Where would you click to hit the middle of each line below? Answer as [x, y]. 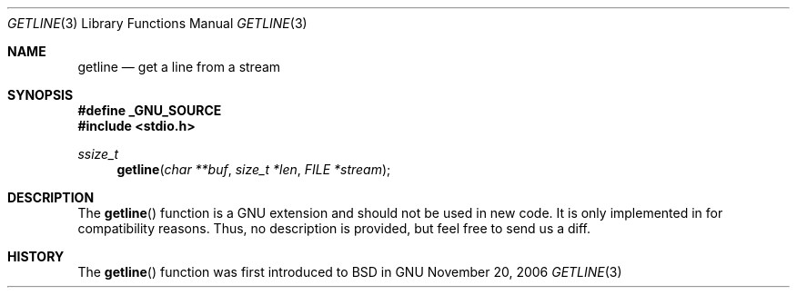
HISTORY [36, 256]
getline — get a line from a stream [179, 67]
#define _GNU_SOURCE [150, 110]
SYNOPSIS [40, 95]
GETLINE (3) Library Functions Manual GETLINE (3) [157, 23]
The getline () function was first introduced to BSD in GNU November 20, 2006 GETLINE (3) [350, 272]
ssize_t [98, 154]
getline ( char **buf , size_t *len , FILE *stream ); [254, 169]
